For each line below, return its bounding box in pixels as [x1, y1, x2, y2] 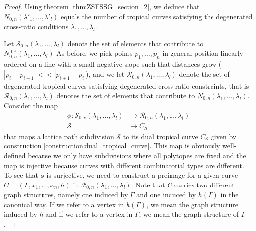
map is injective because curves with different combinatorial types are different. [4, 160, 244, 170]
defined [4, 150, 26, 160]
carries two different [174, 179, 235, 189]
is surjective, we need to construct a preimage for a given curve [46, 170, 238, 180]
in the [220, 189, 239, 200]
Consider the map [4, 100, 58, 111]
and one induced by [136, 189, 196, 200]
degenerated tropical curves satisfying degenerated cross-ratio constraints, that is [4, 81, 249, 91]
